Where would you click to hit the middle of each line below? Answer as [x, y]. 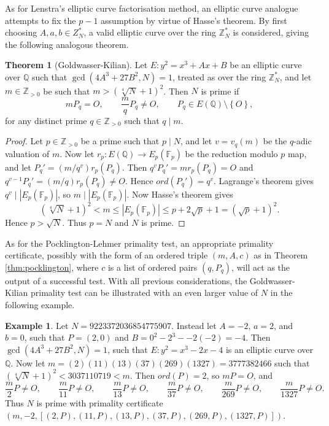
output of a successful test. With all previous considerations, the [126, 280]
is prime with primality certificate [100, 402]
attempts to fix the [41, 20]
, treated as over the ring [219, 76]
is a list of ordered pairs [153, 267]
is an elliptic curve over [269, 349]
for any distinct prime [46, 120]
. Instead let [194, 325]
